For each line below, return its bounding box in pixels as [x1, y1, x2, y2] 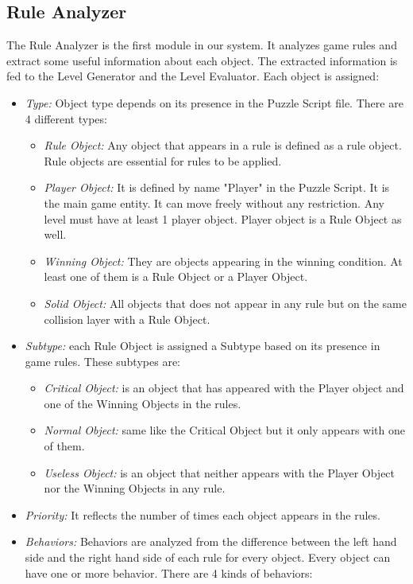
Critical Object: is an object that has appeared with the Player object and [44, 380, 404, 396]
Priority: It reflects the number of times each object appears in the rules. [25, 506, 380, 523]
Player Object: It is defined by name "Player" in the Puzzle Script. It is [44, 179, 390, 196]
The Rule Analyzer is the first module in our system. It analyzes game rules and [6, 37, 397, 53]
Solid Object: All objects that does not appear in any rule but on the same [44, 294, 407, 311]
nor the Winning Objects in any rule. [44, 480, 226, 496]
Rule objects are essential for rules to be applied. [44, 152, 282, 169]
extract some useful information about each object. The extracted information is [6, 52, 398, 68]
